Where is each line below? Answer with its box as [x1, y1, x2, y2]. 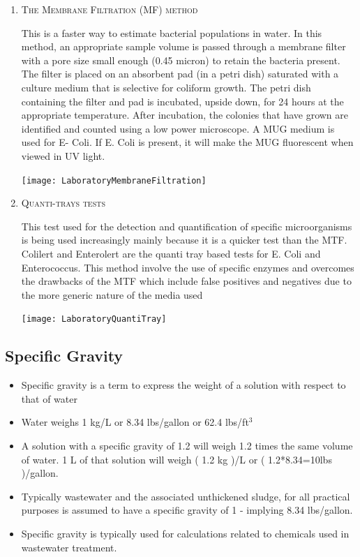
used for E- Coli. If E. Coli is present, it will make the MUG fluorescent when [21, 135, 354, 149]
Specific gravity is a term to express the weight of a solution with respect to [21, 378, 346, 392]
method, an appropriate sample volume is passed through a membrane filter [21, 39, 346, 54]
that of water [21, 391, 77, 406]
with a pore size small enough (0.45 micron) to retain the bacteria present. [21, 52, 340, 67]
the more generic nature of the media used [21, 287, 203, 302]
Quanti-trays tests [21, 195, 106, 210]
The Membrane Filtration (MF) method [21, 2, 198, 16]
